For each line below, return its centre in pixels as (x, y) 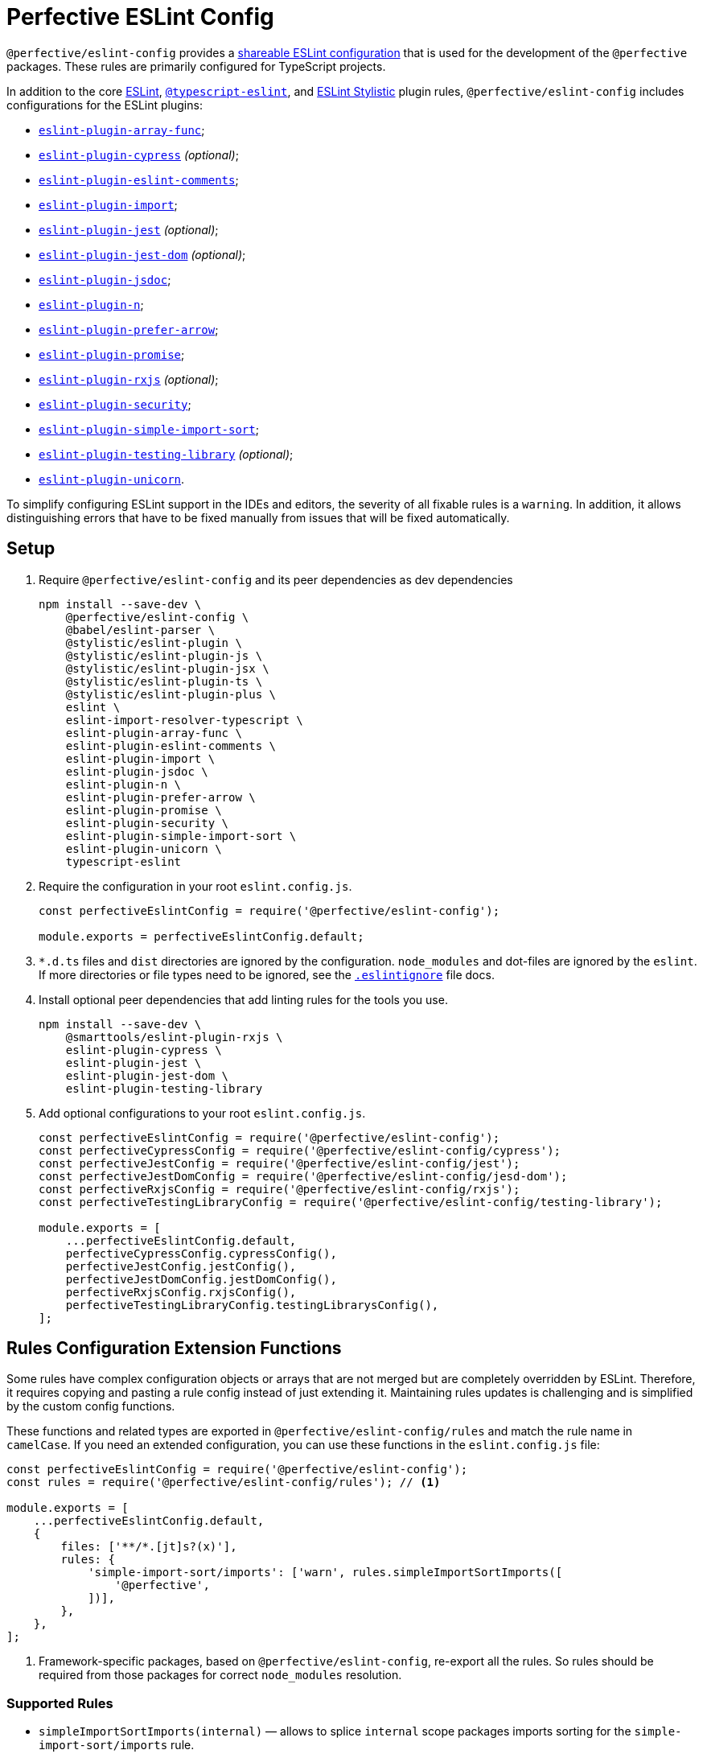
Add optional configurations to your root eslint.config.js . (202, 1113)
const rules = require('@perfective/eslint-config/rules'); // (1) (224, 1482)
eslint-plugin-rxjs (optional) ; (129, 379)
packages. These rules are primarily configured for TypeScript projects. (196, 66)
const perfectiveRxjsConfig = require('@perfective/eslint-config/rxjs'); (280, 1189)
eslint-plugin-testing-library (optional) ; (166, 454)
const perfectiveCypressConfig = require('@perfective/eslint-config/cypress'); (300, 1150)
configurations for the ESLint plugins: (105, 105)
